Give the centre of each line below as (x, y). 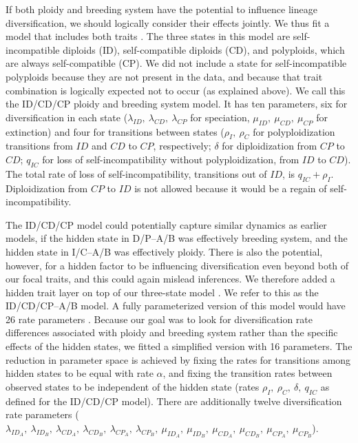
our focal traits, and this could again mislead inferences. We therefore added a (170, 279)
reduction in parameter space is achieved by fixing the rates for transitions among (178, 359)
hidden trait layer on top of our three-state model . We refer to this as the (162, 292)
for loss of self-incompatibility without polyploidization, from (171, 159)
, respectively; (182, 146)
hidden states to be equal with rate (80, 373)
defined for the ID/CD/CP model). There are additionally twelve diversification (174, 401)
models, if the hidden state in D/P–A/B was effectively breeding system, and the (177, 238)
